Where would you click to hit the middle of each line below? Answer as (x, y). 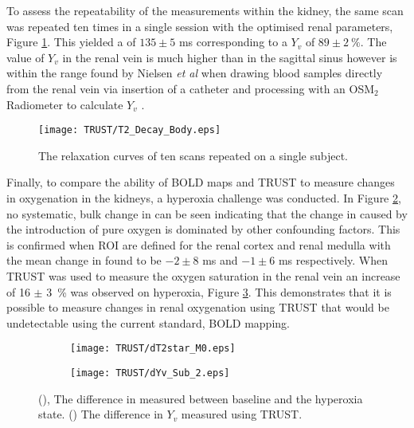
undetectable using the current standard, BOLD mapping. (148, 322)
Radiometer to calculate (65, 104)
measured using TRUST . (242, 414)
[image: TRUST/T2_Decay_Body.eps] (130, 130)
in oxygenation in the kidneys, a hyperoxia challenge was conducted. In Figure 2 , (204, 198)
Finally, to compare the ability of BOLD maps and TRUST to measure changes (201, 182)
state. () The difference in (101, 414)
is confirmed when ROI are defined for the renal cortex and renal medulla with (199, 244)
